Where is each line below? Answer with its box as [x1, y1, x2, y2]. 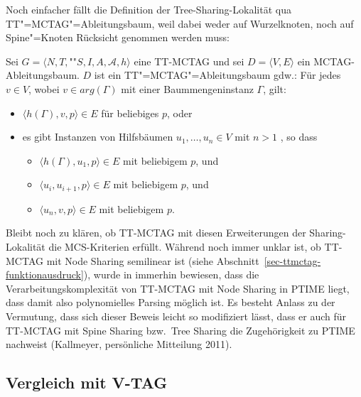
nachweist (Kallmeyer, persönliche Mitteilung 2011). [6, 337, 232, 352]
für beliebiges [101, 105, 159, 120]
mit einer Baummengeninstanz [121, 81, 254, 96]
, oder [167, 105, 193, 120]
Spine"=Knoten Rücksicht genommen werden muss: [6, 30, 230, 45]
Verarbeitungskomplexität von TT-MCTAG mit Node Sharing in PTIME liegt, [6, 281, 350, 295]
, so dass [280, 129, 318, 144]
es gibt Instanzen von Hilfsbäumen [22, 129, 173, 144]
